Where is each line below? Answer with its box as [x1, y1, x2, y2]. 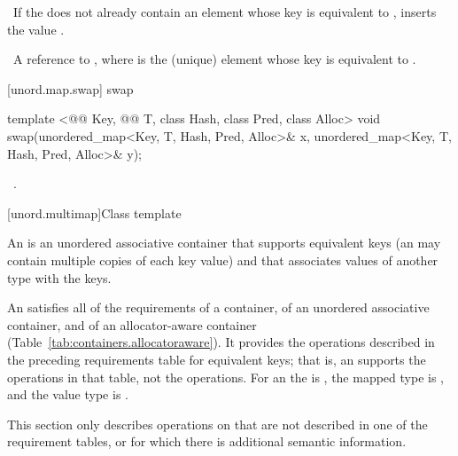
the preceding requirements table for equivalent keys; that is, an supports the [7, 350, 426, 368]
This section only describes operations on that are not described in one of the [7, 414, 428, 433]
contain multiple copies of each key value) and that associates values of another [7, 250, 439, 269]
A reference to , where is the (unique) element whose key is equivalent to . [12, 50, 416, 68]
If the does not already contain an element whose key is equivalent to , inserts [12, 3, 437, 20]
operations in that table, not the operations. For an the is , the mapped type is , [7, 367, 444, 386]
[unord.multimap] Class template [7, 203, 182, 222]
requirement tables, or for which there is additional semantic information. [7, 432, 407, 451]
